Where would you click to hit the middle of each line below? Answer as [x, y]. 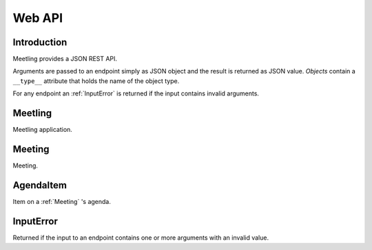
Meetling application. [42, 130]
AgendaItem [40, 185]
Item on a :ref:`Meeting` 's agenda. [62, 201]
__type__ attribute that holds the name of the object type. [96, 81]
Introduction [40, 42]
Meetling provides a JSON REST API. [65, 59]
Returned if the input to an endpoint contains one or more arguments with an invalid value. [141, 238]
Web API [38, 18]
